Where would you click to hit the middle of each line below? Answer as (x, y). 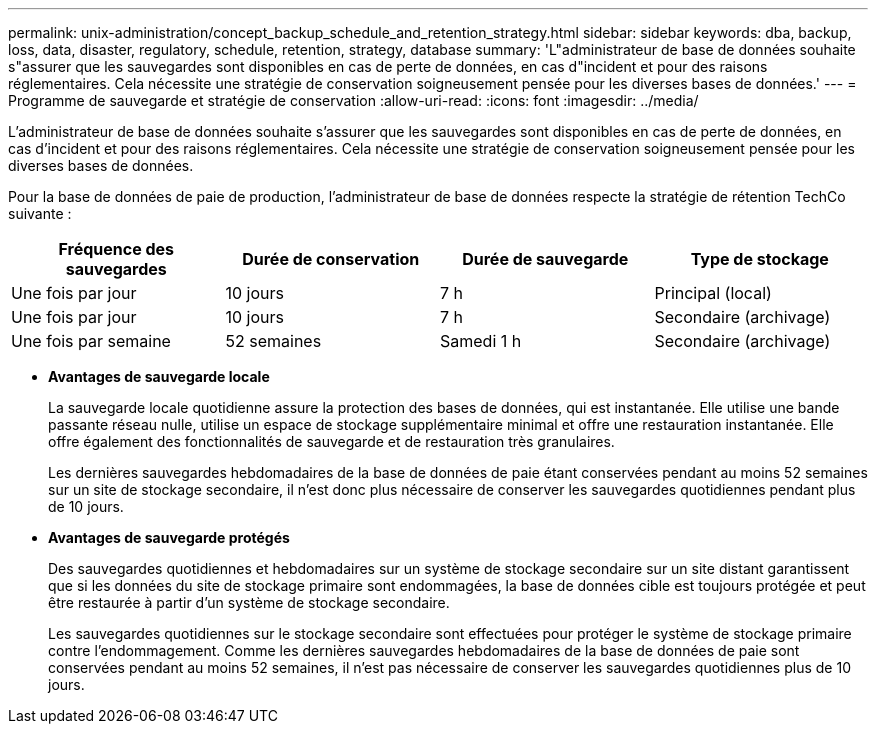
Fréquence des (116, 249)
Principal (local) (713, 293)
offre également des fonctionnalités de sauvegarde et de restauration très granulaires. (331, 441)
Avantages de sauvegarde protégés (169, 537)
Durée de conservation (331, 259)
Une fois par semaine (91, 341)
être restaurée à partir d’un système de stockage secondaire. (249, 602)
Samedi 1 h (481, 341)
